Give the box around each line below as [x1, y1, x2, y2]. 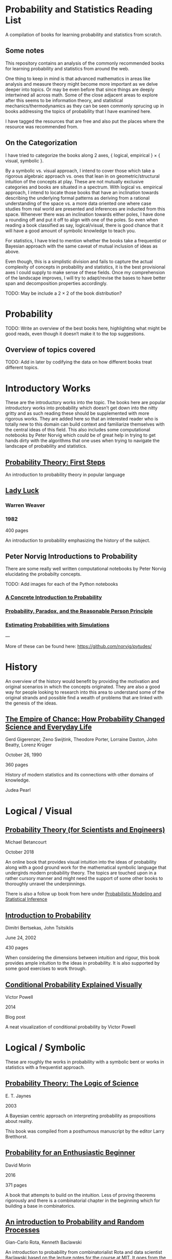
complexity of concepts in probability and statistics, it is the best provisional [5, 263, 165, 270]
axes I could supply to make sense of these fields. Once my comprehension [5, 269, 165, 275]
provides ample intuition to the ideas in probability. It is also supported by [5, 960, 160, 966]
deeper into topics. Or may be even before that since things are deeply [5, 86, 155, 92]
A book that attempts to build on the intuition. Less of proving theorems [5, 1192, 156, 1198]
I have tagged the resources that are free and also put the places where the [5, 118, 165, 124]
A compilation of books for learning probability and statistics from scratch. [5, 31, 162, 37]
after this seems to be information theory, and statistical [5, 97, 123, 103]
